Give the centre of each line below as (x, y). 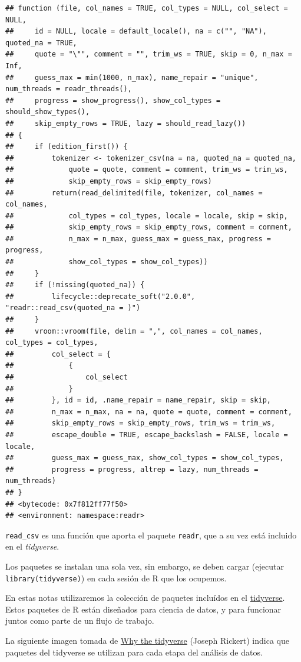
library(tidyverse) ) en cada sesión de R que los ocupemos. (116, 578)
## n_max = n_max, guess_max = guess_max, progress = (138, 239)
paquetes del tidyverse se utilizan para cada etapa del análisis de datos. (134, 652)
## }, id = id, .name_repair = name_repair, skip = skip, (138, 400)
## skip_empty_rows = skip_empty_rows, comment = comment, (149, 227)
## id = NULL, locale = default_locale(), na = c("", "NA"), (136, 31)
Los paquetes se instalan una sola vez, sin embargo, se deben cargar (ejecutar (145, 566)
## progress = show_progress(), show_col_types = (113, 100)
